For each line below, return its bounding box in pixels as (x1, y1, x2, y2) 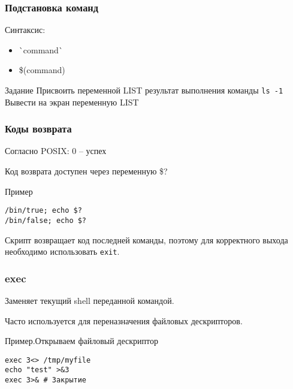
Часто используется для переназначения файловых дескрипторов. (5, 314, 243, 327)
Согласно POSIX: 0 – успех (5, 144, 107, 157)
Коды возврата (5, 121, 72, 136)
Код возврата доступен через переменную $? (5, 165, 168, 177)
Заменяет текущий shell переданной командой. (5, 294, 174, 307)
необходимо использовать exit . (5, 245, 120, 258)
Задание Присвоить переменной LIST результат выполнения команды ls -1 (5, 84, 283, 96)
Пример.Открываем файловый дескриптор (5, 334, 158, 347)
